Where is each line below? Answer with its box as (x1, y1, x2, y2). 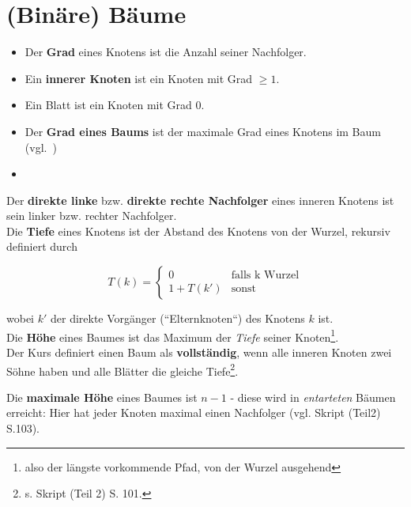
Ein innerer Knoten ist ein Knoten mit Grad (25, 70, 253, 86)
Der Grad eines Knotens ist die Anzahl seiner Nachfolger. (25, 44, 307, 60)
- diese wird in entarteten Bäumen (230, 388, 396, 405)
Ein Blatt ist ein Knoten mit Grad (25, 96, 192, 113)
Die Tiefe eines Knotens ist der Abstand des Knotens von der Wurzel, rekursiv (6, 222, 390, 239)
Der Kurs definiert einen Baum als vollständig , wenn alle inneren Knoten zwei (6, 343, 392, 360)
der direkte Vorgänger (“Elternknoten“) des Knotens (50, 310, 305, 327)
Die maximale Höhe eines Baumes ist (6, 388, 198, 405)
